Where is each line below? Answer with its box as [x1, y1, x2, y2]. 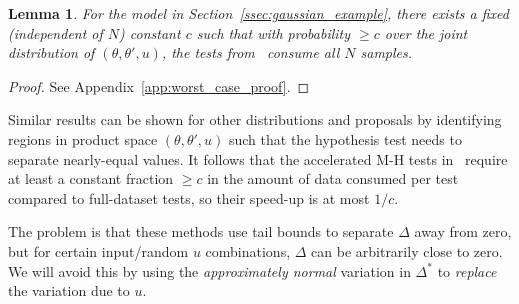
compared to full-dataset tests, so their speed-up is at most [8, 187, 370, 208]
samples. [360, 42, 413, 63]
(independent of [8, 22, 103, 43]
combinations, [205, 240, 291, 261]
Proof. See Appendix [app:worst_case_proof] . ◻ [8, 75, 310, 96]
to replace [437, 260, 497, 281]
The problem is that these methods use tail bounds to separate [8, 221, 394, 242]
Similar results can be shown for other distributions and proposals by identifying [8, 109, 502, 130]
